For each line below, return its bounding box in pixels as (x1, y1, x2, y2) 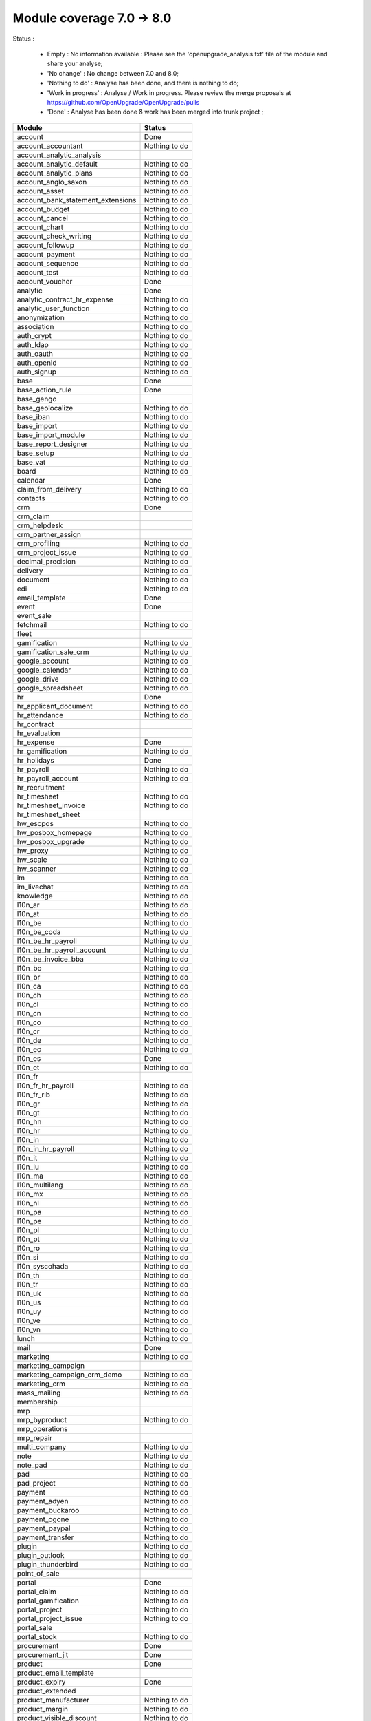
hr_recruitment (16, 782, 65, 792)
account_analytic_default (16, 159, 98, 169)
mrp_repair (16, 1433, 53, 1442)
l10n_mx (16, 1189, 44, 1199)
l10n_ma (16, 1171, 44, 1181)
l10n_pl (16, 1225, 40, 1235)
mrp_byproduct (16, 1415, 67, 1424)
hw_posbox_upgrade (16, 836, 85, 846)
